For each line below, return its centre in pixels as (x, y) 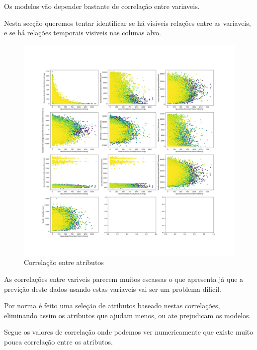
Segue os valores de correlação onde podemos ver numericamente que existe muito (129, 332)
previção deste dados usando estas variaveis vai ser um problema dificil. (113, 289)
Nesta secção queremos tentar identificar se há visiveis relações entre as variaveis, (128, 23)
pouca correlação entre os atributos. (58, 341)
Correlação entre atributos (64, 262)
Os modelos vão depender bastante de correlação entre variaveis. (102, 6)
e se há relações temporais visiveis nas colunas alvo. (83, 33)
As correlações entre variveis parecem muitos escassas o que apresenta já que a (124, 279)
